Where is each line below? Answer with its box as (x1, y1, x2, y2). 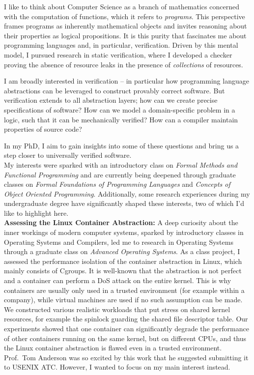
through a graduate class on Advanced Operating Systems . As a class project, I (4, 246, 240, 257)
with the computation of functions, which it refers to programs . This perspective (4, 11, 245, 21)
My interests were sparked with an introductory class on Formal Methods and (4, 159, 238, 170)
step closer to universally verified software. (4, 150, 132, 160)
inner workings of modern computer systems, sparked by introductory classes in (4, 227, 244, 237)
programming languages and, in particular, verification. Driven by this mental (4, 40, 238, 50)
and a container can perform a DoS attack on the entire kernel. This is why (4, 275, 231, 286)
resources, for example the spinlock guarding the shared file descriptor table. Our (4, 314, 248, 324)
